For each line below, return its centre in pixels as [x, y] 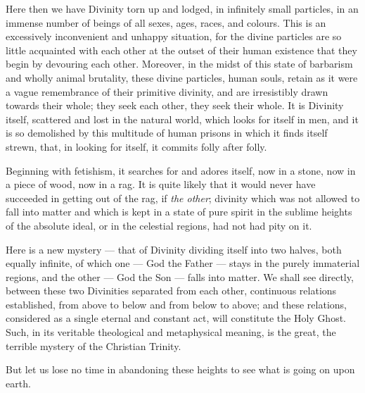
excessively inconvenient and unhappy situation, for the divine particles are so [174, 36]
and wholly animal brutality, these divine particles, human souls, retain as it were [182, 77]
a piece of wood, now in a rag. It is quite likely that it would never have [161, 184]
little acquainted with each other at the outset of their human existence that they [181, 50]
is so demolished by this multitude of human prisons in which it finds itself [167, 133]
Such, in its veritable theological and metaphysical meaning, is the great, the [171, 332]
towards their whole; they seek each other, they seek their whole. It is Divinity [175, 105]
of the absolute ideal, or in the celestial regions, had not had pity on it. [159, 225]
